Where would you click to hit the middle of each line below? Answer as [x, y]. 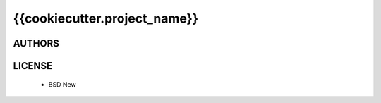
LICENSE [33, 66]
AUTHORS [36, 43]
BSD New [62, 84]
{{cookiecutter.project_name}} [106, 18]
